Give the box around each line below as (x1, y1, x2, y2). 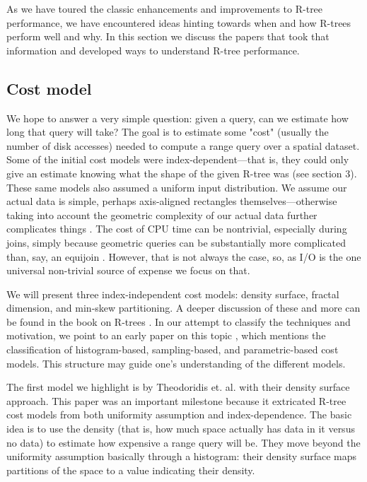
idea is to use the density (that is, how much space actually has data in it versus (6, 421, 355, 436)
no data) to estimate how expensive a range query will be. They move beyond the (6, 435, 361, 449)
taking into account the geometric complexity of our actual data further (6, 207, 318, 222)
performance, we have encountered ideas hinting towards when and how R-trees (6, 15, 351, 30)
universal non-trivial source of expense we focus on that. (6, 263, 250, 278)
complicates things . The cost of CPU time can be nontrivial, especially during (6, 221, 347, 236)
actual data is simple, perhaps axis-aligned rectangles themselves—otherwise (6, 194, 337, 208)
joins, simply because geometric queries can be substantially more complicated (6, 235, 346, 249)
